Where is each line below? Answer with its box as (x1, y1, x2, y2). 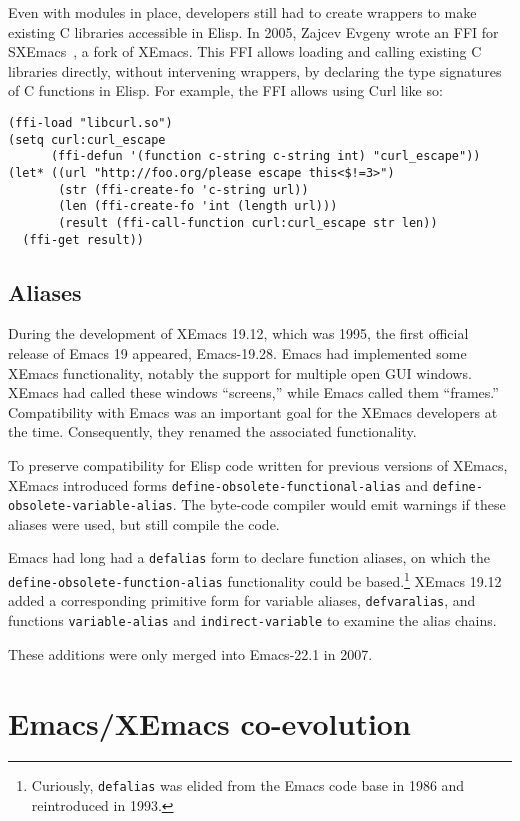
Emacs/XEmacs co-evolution (8, 702, 411, 743)
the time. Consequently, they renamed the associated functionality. (8, 421, 417, 442)
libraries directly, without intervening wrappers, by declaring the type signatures (8, 60, 502, 81)
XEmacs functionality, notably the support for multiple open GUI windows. (8, 362, 472, 383)
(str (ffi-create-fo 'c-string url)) (58, 182, 309, 197)
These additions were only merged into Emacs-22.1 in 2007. (8, 643, 373, 664)
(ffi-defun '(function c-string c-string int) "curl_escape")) (50, 149, 481, 164)
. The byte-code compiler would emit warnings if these (172, 494, 506, 515)
